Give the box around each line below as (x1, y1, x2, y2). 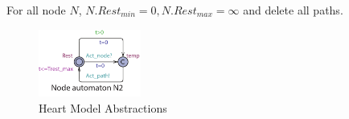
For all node (6, 2, 66, 18)
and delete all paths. (243, 2, 343, 18)
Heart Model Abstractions (39, 99, 167, 116)
